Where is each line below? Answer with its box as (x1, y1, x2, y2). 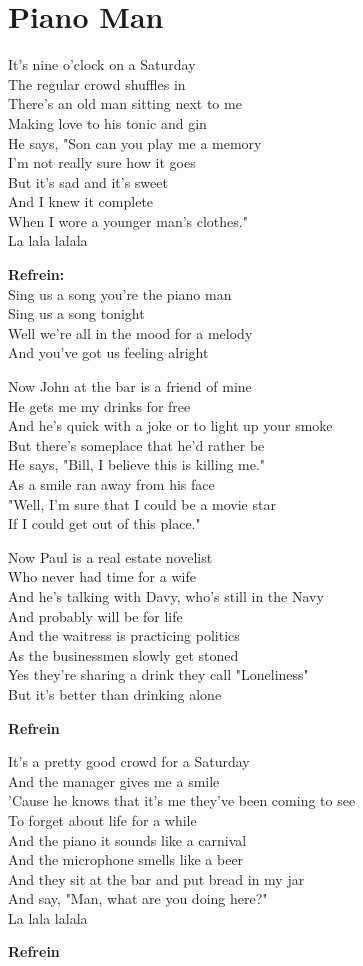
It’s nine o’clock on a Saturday (8, 54, 196, 75)
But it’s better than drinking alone (8, 683, 222, 704)
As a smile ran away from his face (8, 474, 215, 494)
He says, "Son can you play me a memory (8, 132, 262, 153)
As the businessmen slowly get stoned (8, 644, 239, 665)
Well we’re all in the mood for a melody (8, 322, 253, 343)
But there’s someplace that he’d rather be (8, 434, 265, 455)
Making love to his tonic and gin (8, 112, 207, 133)
